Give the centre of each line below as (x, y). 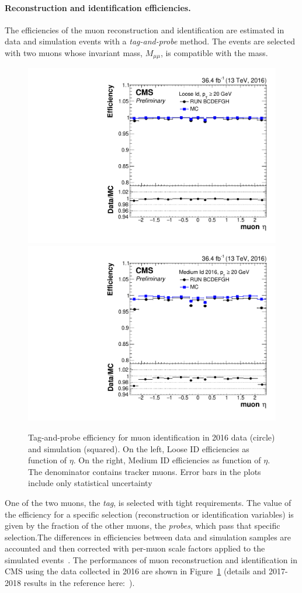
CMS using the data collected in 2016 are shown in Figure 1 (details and (136, 571)
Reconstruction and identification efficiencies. (98, 7)
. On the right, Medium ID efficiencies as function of (167, 460)
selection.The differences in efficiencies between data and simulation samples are (148, 537)
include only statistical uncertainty (90, 483)
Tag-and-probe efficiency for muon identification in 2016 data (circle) (152, 437)
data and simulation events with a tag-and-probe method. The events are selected (150, 41)
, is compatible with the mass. (214, 52)
